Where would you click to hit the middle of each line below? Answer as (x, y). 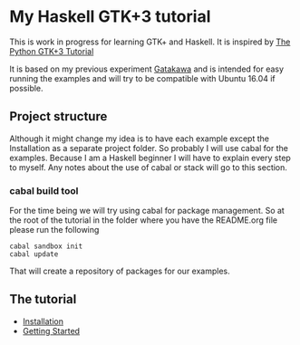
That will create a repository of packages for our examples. (120, 271)
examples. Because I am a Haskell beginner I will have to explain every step (150, 158)
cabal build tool (44, 190)
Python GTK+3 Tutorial (52, 51)
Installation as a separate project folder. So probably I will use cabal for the (149, 148)
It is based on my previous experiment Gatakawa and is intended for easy (146, 69)
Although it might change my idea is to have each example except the (140, 139)
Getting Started (51, 331)
